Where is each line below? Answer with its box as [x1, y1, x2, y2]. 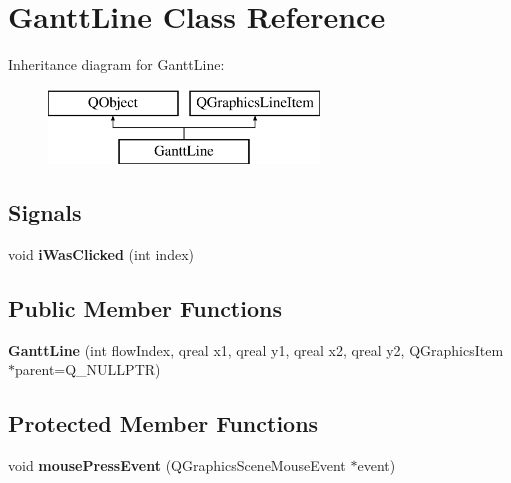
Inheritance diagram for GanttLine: [8, 54, 225, 75]
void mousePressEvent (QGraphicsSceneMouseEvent [8, 455, 346, 476]
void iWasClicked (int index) [8, 244, 194, 265]
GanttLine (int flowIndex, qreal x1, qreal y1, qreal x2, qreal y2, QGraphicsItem [8, 339, 504, 360]
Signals [8, 197, 82, 228]
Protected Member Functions [8, 408, 319, 439]
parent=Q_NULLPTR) [15, 359, 161, 380]
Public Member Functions [8, 293, 282, 324]
